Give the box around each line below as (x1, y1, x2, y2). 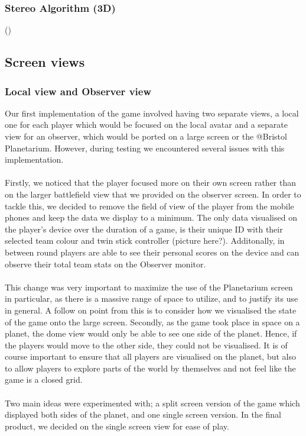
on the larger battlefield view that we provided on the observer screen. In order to (5, 188, 301, 200)
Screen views (5, 53, 85, 71)
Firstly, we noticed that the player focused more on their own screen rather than (5, 176, 297, 189)
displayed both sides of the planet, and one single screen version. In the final (5, 408, 281, 421)
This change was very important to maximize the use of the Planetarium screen (5, 280, 293, 293)
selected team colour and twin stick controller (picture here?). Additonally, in (5, 234, 285, 247)
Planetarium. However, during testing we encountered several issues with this (5, 141, 285, 154)
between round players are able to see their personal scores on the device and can (5, 246, 300, 258)
